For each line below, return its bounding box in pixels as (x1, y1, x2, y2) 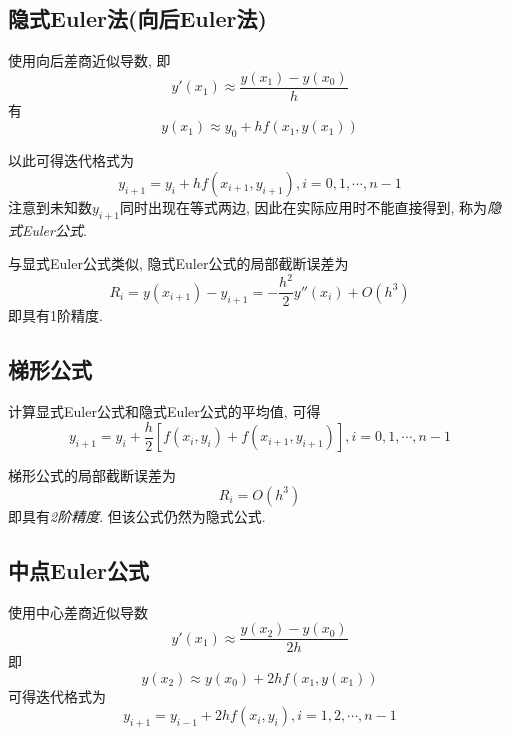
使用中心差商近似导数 (8, 601, 148, 622)
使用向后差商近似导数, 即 (8, 50, 171, 71)
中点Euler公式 (8, 554, 150, 585)
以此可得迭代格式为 (8, 150, 134, 171)
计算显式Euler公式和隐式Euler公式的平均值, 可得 (8, 401, 321, 422)
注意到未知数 (8, 196, 92, 217)
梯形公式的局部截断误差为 (8, 465, 176, 486)
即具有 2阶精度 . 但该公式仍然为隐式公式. (8, 505, 266, 526)
